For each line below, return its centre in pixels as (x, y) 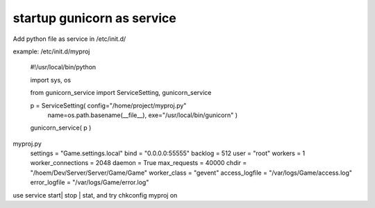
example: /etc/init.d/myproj (51, 51)
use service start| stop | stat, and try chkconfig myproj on (95, 195)
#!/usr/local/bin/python (63, 67)
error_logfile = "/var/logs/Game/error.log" (90, 182)
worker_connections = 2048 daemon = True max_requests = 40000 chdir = (139, 163)
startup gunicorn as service (95, 18)
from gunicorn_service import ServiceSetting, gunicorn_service (121, 93)
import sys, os (51, 80)
